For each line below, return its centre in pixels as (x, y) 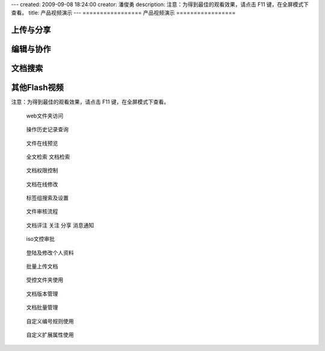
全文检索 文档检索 (48, 157)
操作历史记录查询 (47, 129)
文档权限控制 (42, 170)
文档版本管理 (42, 294)
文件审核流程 (42, 211)
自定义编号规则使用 (50, 321)
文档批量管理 (42, 308)
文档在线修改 (42, 184)
